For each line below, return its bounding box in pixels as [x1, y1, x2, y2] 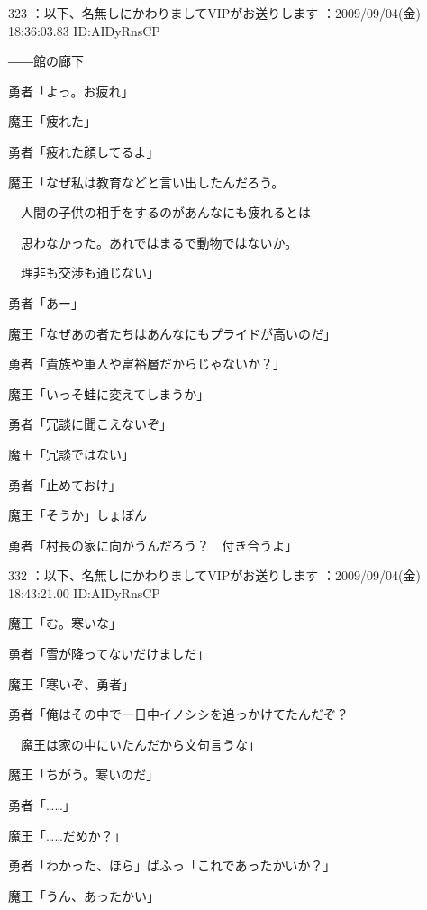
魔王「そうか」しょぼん [8, 505, 147, 524]
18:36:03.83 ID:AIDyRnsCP [8, 21, 160, 40]
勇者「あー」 [8, 293, 84, 312]
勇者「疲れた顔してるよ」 [8, 141, 159, 160]
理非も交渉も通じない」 [20, 263, 159, 282]
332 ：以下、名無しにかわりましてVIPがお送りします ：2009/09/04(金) [8, 566, 421, 585]
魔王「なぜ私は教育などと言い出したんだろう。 [8, 172, 285, 191]
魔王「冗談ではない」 [8, 444, 134, 463]
